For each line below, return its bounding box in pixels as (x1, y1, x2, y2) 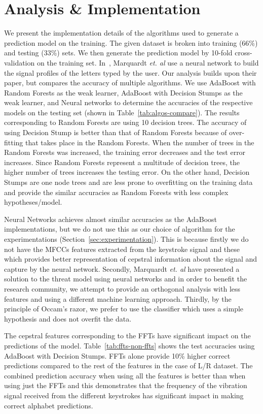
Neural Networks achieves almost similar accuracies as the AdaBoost (4, 213, 217, 224)
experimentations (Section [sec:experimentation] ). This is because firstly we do (4, 234, 249, 244)
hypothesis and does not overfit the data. (4, 313, 132, 324)
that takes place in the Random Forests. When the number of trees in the (25, 137, 254, 147)
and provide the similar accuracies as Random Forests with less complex (4, 186, 229, 197)
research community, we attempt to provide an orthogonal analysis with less (4, 283, 241, 294)
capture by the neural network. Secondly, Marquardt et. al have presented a (4, 263, 240, 274)
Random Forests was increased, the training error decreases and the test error (4, 147, 246, 157)
